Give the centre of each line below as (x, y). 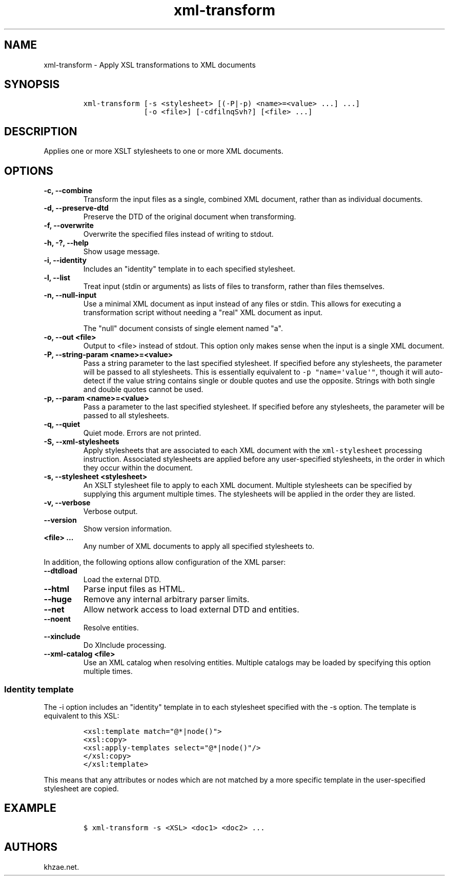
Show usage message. (121, 252)
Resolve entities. (111, 628)
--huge (58, 599)
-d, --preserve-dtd (76, 208)
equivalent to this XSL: (81, 715)
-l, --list (57, 278)
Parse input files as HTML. (134, 589)
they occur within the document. (138, 468)
